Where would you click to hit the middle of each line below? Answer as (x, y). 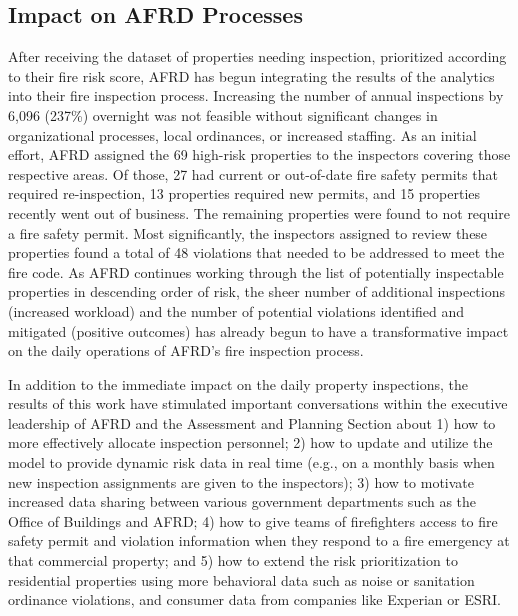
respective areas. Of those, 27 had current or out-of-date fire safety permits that (253, 173)
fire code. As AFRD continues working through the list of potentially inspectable (256, 271)
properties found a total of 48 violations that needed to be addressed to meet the (256, 252)
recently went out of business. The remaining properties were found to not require (259, 212)
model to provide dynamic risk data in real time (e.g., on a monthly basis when (251, 462)
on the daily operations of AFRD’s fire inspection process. (186, 350)
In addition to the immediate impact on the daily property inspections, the (238, 383)
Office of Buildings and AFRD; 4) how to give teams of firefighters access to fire (253, 520)
